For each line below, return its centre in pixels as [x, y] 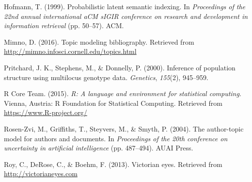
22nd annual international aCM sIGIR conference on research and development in [126, 16]
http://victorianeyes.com [41, 174]
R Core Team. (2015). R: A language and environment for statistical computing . [123, 93]
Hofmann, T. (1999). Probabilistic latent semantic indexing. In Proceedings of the [125, 6]
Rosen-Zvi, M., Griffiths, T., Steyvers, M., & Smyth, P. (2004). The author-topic [124, 128]
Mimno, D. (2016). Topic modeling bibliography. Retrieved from [99, 41]
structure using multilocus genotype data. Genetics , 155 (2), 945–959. [106, 77]
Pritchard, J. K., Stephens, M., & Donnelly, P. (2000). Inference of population [120, 67]
